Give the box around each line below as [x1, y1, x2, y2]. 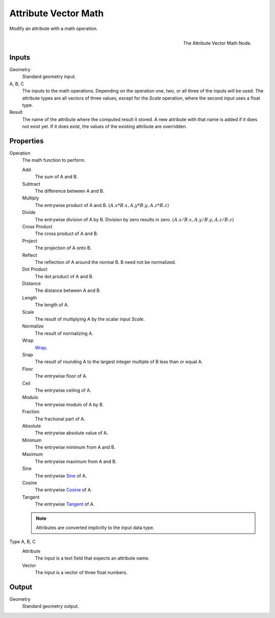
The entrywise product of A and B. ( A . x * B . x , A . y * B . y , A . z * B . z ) [35, 202, 169, 208]
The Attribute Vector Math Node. [183, 40, 252, 46]
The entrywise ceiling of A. [35, 387, 92, 393]
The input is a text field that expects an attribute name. [35, 555, 150, 562]
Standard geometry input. [22, 74, 76, 80]
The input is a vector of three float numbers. [35, 569, 128, 575]
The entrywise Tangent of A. [35, 501, 95, 507]
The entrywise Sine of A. [35, 473, 87, 479]
